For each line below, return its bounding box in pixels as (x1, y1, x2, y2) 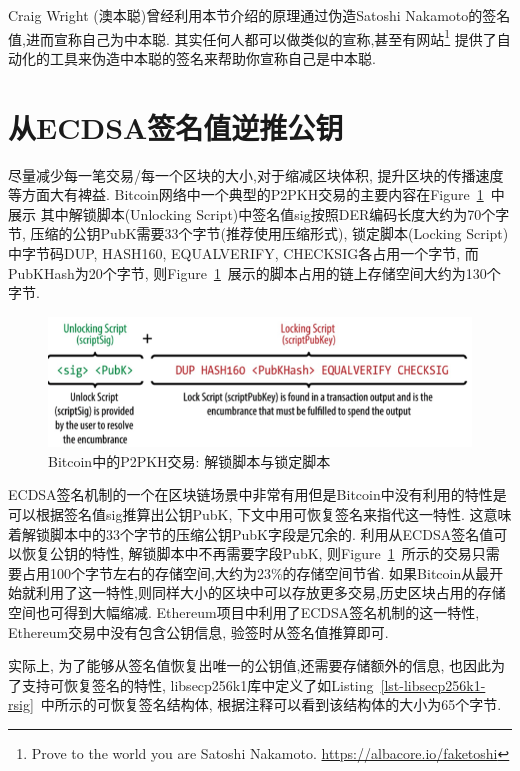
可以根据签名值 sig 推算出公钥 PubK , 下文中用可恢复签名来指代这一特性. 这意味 (8, 504, 512, 525)
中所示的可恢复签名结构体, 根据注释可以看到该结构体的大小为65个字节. (40, 694, 502, 715)
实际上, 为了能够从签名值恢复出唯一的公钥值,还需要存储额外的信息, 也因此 (8, 655, 491, 676)
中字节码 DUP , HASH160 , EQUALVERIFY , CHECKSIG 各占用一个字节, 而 (8, 242, 479, 263)
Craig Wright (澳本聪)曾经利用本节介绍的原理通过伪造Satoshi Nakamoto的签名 (8, 5, 511, 25)
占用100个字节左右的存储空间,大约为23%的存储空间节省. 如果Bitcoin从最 (21, 562, 490, 583)
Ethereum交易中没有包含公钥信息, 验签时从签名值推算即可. (8, 621, 389, 642)
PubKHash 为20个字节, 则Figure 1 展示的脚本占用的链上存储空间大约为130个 (8, 262, 501, 283)
